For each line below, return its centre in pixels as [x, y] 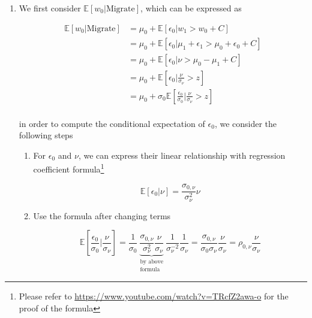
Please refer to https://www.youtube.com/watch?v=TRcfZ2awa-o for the [154, 296]
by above [152, 262]
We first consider [50, 8]
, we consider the [246, 123]
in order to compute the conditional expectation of [112, 123]
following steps [46, 135]
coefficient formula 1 [69, 168]
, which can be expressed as [191, 8]
